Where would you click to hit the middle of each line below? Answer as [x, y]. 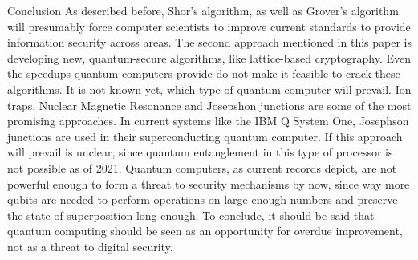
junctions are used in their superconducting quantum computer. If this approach [205, 136]
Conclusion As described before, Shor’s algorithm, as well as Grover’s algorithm [203, 10]
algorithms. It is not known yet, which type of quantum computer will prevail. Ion [209, 89]
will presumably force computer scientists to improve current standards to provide [209, 26]
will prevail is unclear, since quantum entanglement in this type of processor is [200, 152]
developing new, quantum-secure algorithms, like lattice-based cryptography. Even [209, 57]
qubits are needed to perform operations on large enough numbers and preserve [203, 199]
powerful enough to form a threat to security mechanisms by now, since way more [209, 183]
